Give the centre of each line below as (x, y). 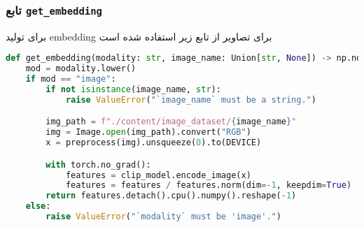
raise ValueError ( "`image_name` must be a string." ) (191, 100)
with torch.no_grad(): (98, 164)
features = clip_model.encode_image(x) (158, 175)
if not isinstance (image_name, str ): (133, 89)
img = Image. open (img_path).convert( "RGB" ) (148, 132)
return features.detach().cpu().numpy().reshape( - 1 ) (171, 196)
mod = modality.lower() (81, 69)
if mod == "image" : (71, 79)
